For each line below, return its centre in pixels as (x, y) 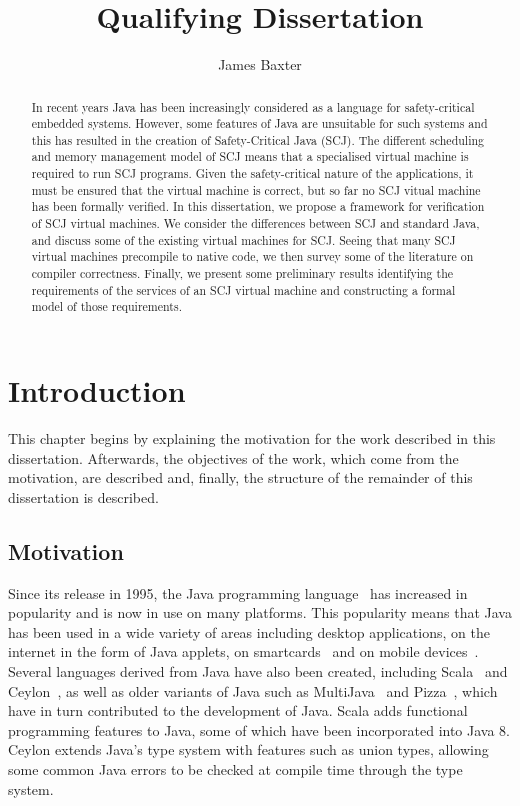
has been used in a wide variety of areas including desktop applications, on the (249, 631)
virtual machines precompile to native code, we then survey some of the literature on (252, 256)
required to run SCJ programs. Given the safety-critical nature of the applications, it (252, 173)
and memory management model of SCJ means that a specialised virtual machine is (250, 156)
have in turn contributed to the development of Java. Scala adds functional (238, 710)
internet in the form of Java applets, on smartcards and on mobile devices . (243, 651)
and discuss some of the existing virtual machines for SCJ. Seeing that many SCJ (243, 239)
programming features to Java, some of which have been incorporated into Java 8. (259, 729)
